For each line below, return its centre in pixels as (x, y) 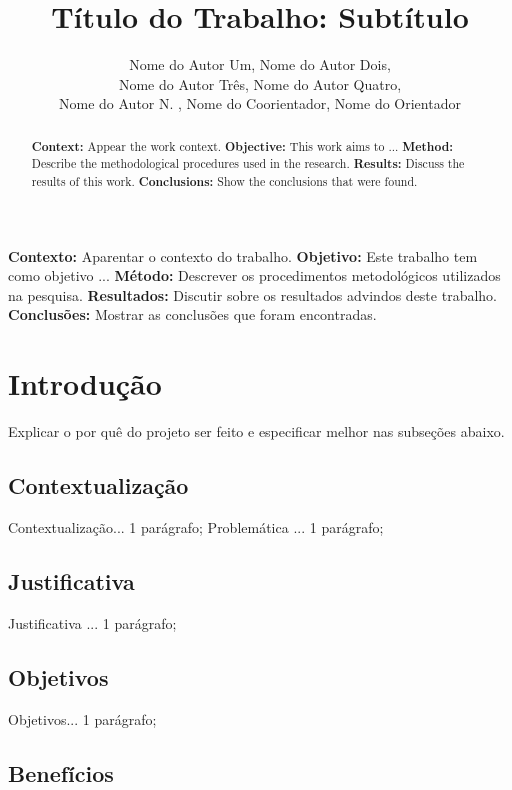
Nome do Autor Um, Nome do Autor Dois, (260, 64)
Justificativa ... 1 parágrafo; (92, 622)
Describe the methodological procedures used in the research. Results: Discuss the (248, 164)
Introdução (85, 383)
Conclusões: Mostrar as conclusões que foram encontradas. (192, 314)
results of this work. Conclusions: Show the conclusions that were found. (224, 182)
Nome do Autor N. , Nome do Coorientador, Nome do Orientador (260, 103)
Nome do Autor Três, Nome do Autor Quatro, (260, 83)
